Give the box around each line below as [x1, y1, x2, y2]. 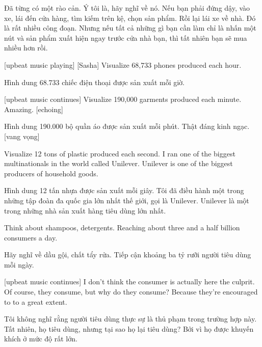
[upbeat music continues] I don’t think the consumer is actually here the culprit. [4, 276, 255, 287]
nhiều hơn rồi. [4, 42, 48, 53]
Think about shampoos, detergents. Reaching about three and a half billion [4, 222, 240, 233]
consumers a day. [4, 232, 58, 243]
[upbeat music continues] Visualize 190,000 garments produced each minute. [4, 94, 242, 104]
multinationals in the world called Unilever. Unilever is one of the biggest [4, 158, 233, 169]
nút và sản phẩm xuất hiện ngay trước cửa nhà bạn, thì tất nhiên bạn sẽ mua [4, 32, 247, 43]
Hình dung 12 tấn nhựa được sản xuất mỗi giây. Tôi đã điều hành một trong [4, 185, 244, 196]
